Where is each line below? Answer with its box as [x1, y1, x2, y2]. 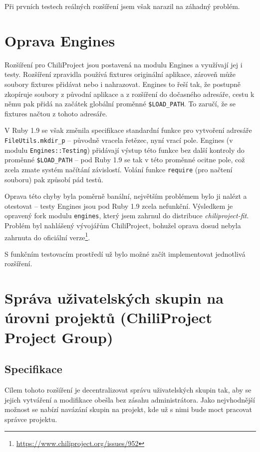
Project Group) [4, 327, 113, 347]
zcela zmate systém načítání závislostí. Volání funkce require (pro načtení [4, 164, 233, 174]
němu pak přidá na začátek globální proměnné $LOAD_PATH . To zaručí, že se [4, 98, 236, 109]
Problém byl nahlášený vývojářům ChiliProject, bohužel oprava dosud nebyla [4, 220, 241, 230]
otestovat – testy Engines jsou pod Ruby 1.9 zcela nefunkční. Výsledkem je [4, 200, 233, 211]
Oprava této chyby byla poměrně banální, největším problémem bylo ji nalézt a [4, 191, 247, 201]
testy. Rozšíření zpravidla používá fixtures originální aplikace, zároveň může [4, 69, 236, 79]
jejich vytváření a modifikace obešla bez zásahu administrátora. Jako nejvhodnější [4, 394, 255, 405]
